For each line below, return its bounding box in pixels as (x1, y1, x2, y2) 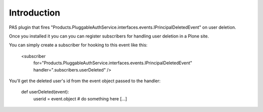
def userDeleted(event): (21, 89, 69, 95)
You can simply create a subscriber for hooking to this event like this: (9, 42, 148, 48)
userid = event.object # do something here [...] (33, 95, 127, 102)
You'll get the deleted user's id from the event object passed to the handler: (9, 78, 161, 84)
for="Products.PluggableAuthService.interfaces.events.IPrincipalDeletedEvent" (33, 60, 192, 66)
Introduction (9, 7, 60, 18)
